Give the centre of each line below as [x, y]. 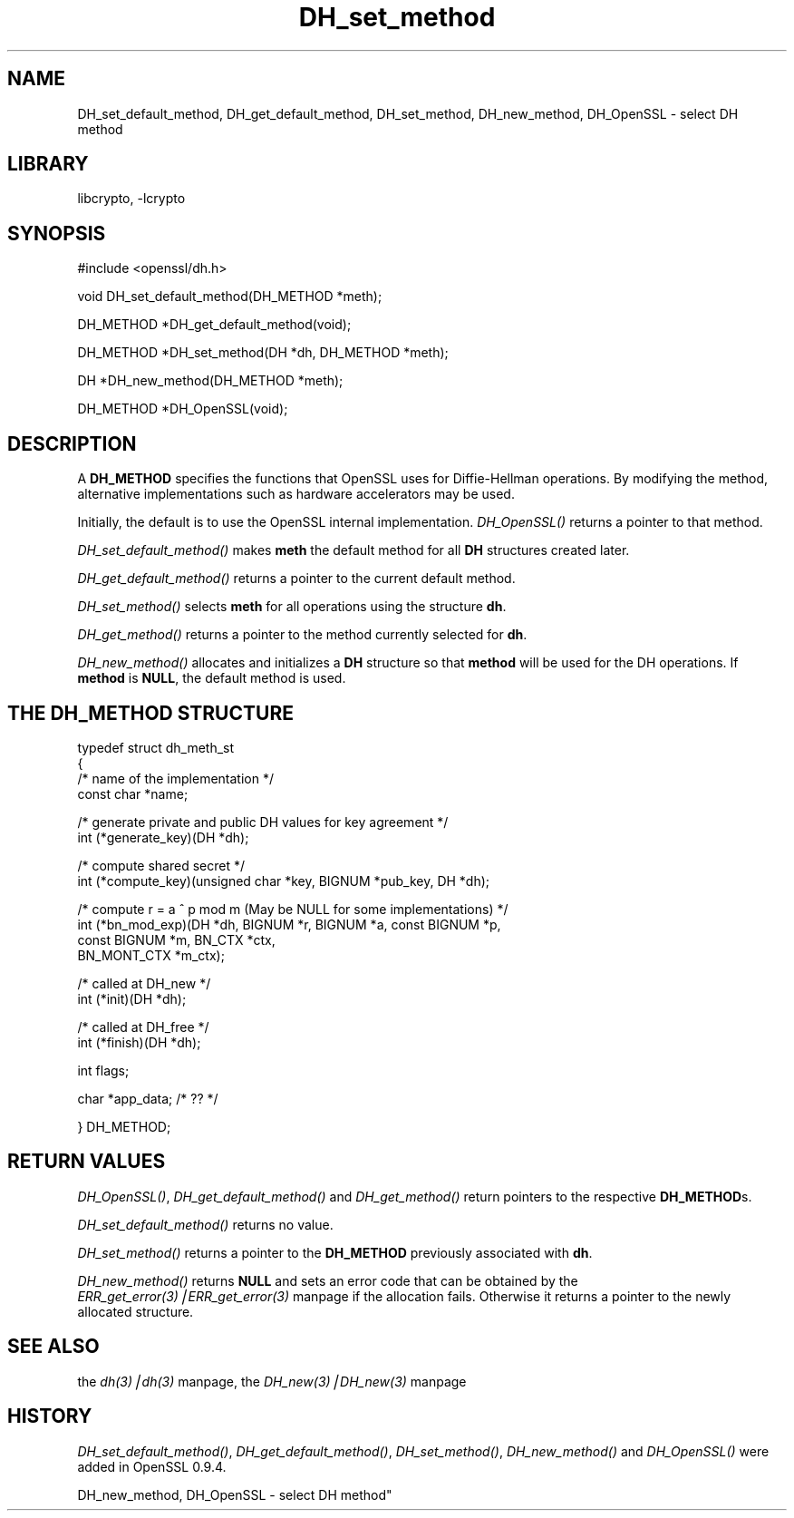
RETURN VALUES [87, 1162]
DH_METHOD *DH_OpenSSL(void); [183, 409]
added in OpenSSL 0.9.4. [152, 1466]
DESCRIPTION [72, 443]
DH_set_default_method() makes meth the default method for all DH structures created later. [353, 550]
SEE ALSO [53, 1347]
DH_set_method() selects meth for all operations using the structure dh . [292, 607]
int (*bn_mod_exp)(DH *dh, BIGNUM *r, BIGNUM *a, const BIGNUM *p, [289, 924]
